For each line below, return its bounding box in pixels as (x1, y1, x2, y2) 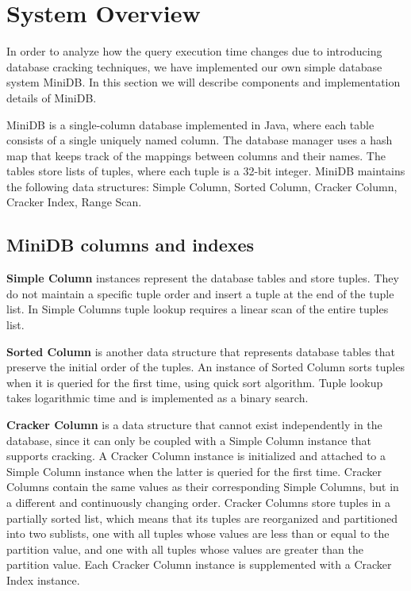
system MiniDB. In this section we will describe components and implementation (6, 74, 401, 90)
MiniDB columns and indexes (6, 232, 255, 257)
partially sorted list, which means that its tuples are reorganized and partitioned (6, 509, 398, 526)
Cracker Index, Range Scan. (6, 194, 142, 210)
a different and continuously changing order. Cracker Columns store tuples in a (6, 493, 390, 510)
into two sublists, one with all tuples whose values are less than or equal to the (6, 525, 390, 542)
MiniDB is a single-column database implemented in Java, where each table (6, 116, 375, 132)
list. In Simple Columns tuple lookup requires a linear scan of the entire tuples (6, 301, 389, 317)
